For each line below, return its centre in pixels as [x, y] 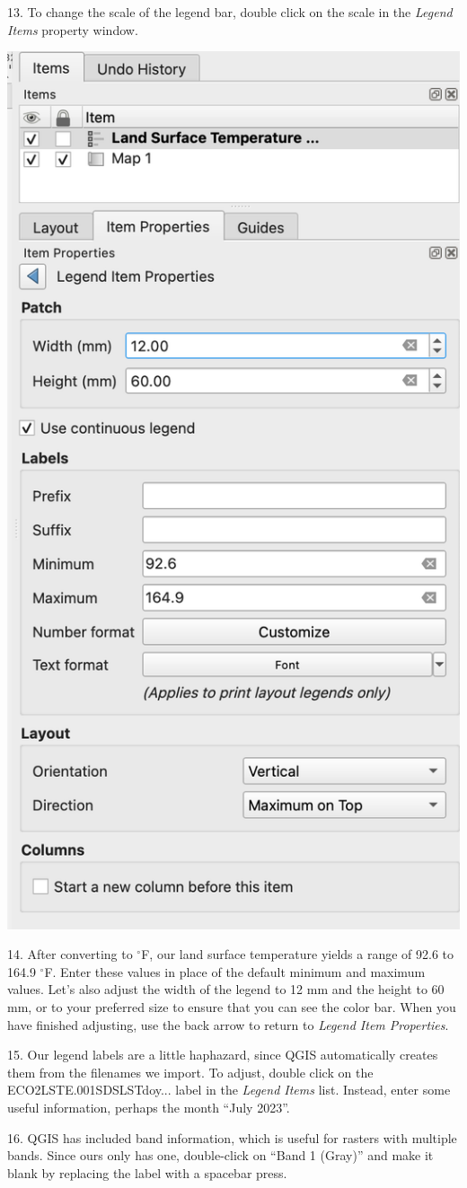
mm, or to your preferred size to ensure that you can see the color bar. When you [232, 1007]
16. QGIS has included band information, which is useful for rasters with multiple [232, 1137]
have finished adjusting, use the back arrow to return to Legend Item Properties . [228, 1024]
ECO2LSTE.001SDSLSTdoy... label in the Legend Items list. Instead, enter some [229, 1090]
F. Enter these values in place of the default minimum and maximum [235, 971]
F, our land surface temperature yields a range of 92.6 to [298, 954]
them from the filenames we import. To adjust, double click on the [190, 1072]
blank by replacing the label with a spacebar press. [147, 1172]
